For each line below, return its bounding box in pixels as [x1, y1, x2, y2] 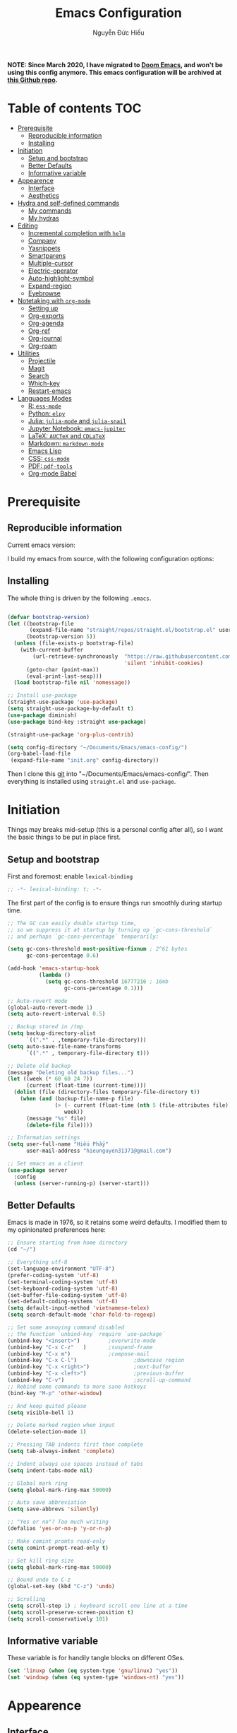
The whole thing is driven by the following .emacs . [7, 594, 152, 602]
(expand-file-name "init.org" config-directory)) [10, 757, 159, 764]
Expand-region [28, 281, 72, 290]
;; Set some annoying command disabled [7, 1324, 125, 1331]
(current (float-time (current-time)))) [25, 1082, 147, 1089]
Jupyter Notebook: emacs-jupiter [28, 424, 126, 433]
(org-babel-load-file [7, 751, 71, 758]
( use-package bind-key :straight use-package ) [7, 718, 147, 725]
